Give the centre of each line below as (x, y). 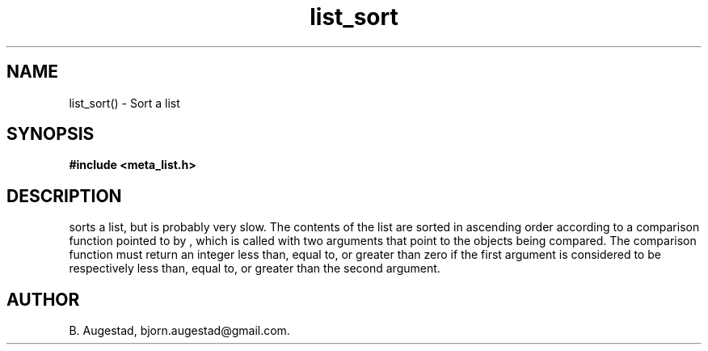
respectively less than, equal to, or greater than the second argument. (255, 269)
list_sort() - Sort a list (124, 103)
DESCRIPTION (64, 196)
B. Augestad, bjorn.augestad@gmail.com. (179, 331)
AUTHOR (43, 299)
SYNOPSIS (51, 134)
